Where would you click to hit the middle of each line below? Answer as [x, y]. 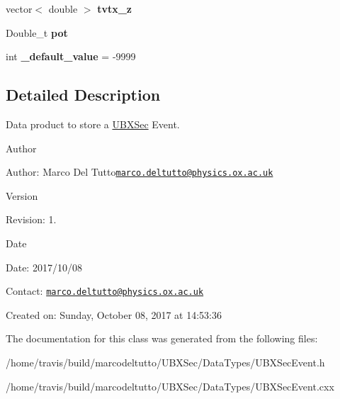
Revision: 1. [31, 219]
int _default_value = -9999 [71, 56]
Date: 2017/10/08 [44, 267]
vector [19, 9]
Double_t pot [37, 32]
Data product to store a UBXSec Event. [93, 124]
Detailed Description [83, 95]
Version [22, 195]
